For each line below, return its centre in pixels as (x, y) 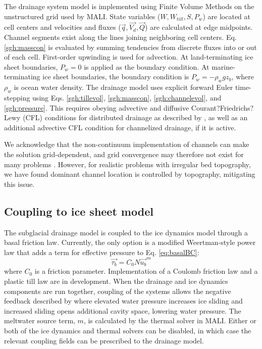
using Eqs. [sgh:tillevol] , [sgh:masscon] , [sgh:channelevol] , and (127, 97)
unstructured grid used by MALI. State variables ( (82, 16)
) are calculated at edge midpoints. (199, 27)
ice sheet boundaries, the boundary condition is (116, 77)
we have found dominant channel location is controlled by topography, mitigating (130, 174)
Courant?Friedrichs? (222, 107)
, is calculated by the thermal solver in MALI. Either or (170, 320)
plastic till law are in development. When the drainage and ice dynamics (116, 281)
